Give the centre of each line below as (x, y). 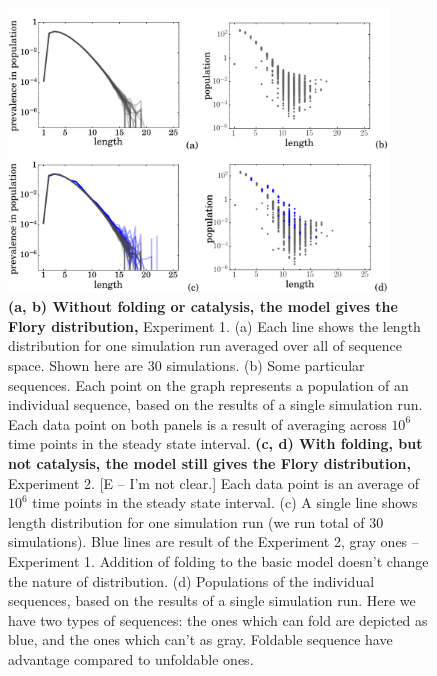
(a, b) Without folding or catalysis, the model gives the (203, 306)
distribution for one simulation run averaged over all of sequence (205, 345)
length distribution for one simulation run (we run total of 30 (196, 521)
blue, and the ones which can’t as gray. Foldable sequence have (200, 639)
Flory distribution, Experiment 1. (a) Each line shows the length (214, 325)
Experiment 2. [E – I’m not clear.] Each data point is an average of (214, 482)
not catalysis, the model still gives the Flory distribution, (209, 463)
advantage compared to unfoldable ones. (131, 658)
